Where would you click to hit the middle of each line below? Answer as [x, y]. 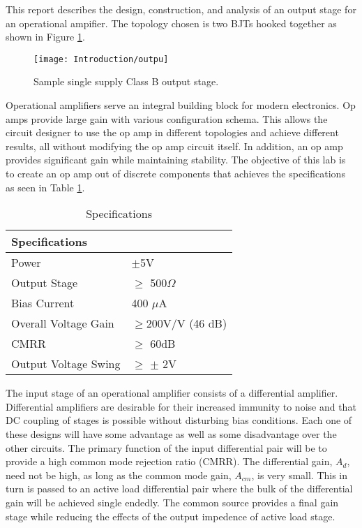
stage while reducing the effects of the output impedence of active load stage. [171, 516]
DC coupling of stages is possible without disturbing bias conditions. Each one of [179, 420]
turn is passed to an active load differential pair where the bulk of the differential [179, 489]
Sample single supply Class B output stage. [126, 81]
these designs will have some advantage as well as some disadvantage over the [171, 433]
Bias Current [43, 303]
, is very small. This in [300, 475]
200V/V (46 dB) [187, 323]
